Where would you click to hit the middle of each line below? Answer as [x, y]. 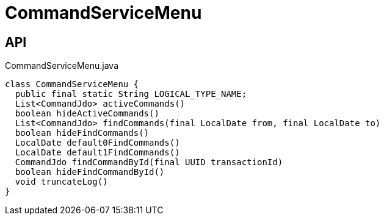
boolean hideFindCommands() [82, 133]
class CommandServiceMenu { [72, 84]
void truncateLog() [61, 182]
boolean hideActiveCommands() [87, 114]
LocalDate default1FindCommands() [97, 153]
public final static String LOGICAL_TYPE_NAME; [131, 94]
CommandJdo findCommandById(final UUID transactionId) [149, 162]
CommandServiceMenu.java [62, 66]
